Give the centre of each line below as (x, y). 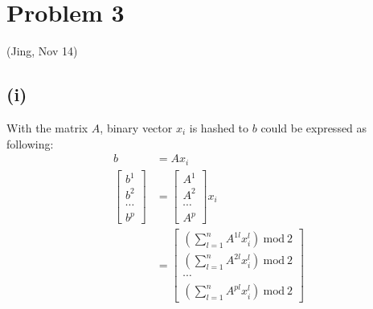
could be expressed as (314, 127)
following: (30, 143)
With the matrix (47, 127)
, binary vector (136, 127)
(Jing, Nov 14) (42, 51)
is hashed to (219, 127)
